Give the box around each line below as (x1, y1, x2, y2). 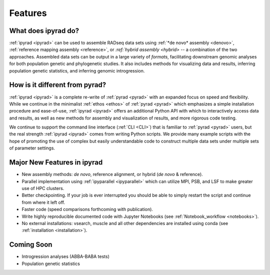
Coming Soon (9, 240, 52, 249)
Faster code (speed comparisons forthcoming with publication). (21, 206, 153, 212)
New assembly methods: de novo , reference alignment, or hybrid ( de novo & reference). (21, 171, 203, 177)
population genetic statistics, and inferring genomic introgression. (9, 67, 145, 73)
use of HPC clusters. (21, 185, 64, 191)
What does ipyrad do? (9, 26, 79, 35)
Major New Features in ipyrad (9, 158, 103, 167)
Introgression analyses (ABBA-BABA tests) (21, 253, 110, 259)
